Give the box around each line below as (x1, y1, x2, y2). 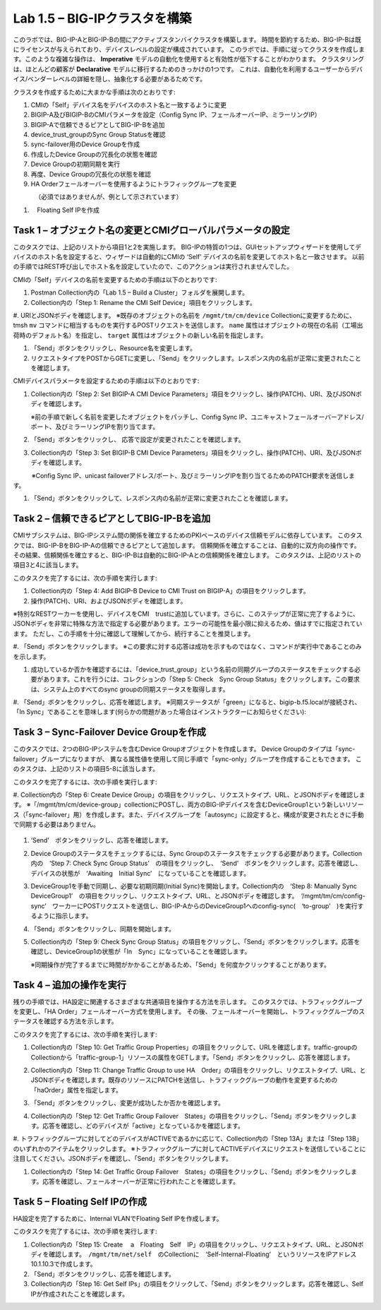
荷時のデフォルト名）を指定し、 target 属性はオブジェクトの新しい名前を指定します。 (13, 331, 267, 339)
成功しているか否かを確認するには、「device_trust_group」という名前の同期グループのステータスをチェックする (30, 665, 355, 674)
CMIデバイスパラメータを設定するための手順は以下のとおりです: (13, 376, 200, 385)
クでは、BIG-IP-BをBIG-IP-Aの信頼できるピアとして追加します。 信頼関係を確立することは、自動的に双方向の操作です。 (13, 541, 361, 549)
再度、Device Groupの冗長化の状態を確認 (30, 169, 152, 178)
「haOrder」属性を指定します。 (30, 1085, 123, 1094)
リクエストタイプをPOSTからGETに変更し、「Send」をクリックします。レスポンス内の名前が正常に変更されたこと (30, 354, 361, 362)
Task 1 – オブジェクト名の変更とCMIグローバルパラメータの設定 (13, 224, 291, 236)
